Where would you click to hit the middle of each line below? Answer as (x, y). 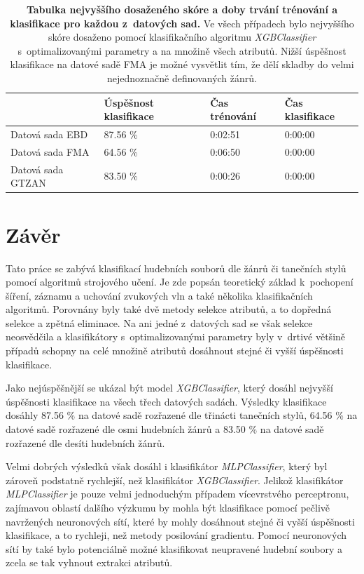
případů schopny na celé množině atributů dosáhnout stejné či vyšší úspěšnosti (175, 351)
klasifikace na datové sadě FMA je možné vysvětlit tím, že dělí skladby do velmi (182, 64)
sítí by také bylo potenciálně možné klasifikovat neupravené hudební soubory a (174, 548)
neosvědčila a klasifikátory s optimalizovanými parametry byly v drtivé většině (176, 336)
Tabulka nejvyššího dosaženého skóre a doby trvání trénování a (182, 9)
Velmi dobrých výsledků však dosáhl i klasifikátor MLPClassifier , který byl (167, 466)
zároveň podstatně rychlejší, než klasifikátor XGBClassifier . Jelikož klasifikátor (175, 480)
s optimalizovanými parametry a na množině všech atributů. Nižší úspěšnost (182, 50)
